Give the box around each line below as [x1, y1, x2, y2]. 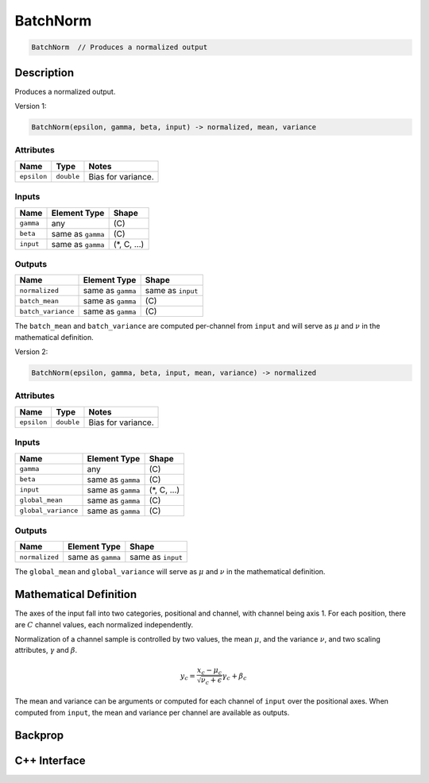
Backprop [14, 728, 64, 742]
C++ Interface [14, 754, 86, 767]
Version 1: [14, 102, 47, 111]
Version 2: [14, 347, 48, 357]
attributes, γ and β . [14, 646, 78, 655]
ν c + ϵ [200, 676, 222, 686]
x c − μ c [197, 665, 222, 677]
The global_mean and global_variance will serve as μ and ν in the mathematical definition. [14, 567, 326, 577]
